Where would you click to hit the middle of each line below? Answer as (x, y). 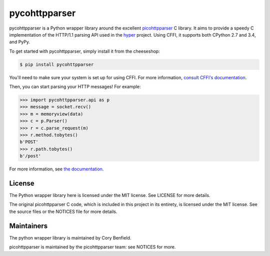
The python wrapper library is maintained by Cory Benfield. (70, 237)
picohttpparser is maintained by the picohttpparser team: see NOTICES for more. (92, 247)
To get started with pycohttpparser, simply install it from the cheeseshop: (84, 51)
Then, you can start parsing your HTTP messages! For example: (75, 87)
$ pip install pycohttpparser (57, 64)
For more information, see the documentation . (56, 169)
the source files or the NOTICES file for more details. (63, 211)
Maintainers (28, 226)
